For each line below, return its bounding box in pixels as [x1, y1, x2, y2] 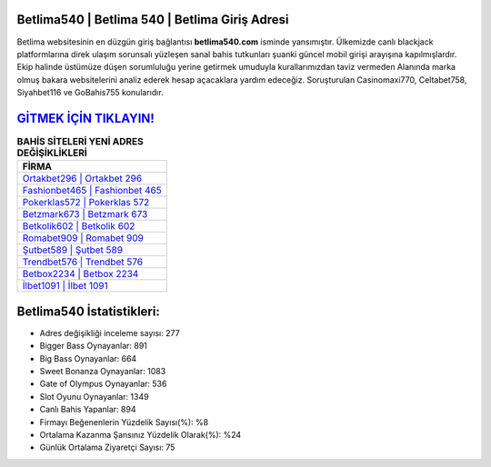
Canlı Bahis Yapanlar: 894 [39, 404, 136, 415]
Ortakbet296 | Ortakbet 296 [22, 173, 143, 185]
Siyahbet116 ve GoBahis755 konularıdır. [16, 87, 164, 98]
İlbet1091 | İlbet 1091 [22, 280, 108, 293]
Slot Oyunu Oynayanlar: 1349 [39, 391, 149, 402]
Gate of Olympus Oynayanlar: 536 [39, 378, 167, 390]
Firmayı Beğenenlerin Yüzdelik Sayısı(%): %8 [39, 416, 209, 427]
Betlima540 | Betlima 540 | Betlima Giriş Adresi [16, 12, 289, 27]
